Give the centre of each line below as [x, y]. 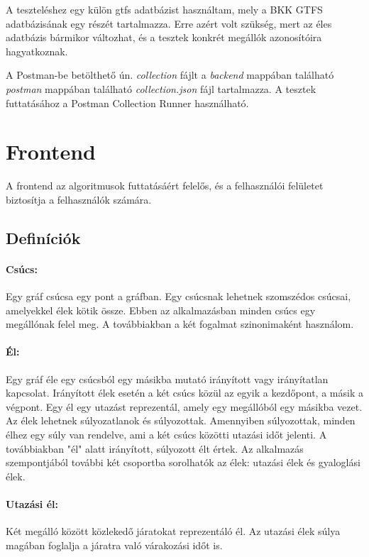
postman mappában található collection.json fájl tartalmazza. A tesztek [161, 88]
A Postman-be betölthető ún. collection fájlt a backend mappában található [170, 75]
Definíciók [43, 237]
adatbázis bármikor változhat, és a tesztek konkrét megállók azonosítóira [164, 37]
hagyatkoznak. [37, 51]
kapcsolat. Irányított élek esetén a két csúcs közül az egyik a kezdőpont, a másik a [184, 393]
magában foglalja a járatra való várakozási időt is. [114, 545]
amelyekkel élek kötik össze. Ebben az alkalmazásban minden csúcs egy [161, 310]
